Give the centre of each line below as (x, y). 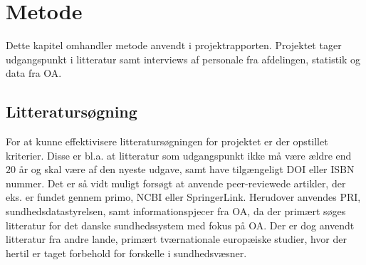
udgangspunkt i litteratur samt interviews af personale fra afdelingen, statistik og (183, 59)
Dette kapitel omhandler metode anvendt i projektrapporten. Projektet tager (174, 45)
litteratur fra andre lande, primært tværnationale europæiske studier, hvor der (176, 239)
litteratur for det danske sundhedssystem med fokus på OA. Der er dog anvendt (180, 225)
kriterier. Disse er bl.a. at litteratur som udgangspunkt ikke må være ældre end (179, 155)
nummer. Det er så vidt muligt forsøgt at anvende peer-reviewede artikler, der (176, 183)
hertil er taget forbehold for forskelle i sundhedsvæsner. (126, 253)
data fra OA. (34, 73)
